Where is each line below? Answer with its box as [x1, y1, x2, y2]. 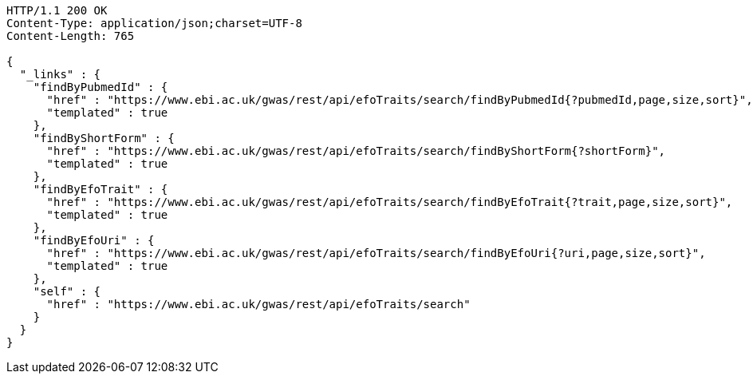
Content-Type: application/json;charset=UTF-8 [6, 17, 302, 30]
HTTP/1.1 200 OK [6, 4, 108, 17]
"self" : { [33, 285, 101, 298]
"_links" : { [19, 68, 101, 81]
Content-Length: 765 [6, 30, 135, 42]
